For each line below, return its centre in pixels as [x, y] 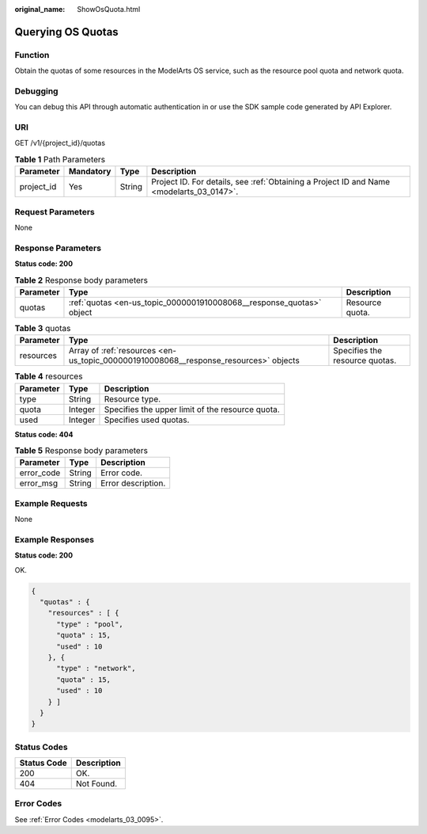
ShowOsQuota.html [109, 9]
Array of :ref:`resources [112, 351]
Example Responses [55, 539]
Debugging [36, 91]
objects [285, 360]
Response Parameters [58, 248]
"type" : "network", [96, 668]
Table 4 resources [49, 376]
